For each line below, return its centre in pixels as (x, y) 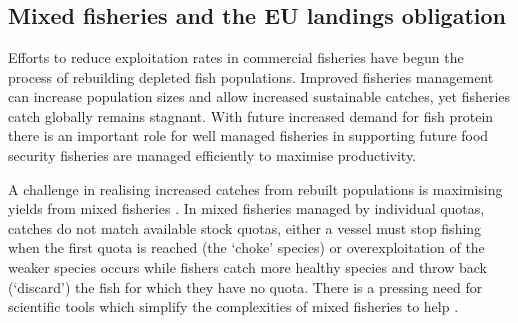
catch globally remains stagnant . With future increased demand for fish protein (251, 115)
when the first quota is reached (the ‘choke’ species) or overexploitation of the (246, 247)
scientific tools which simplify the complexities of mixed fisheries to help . (233, 306)
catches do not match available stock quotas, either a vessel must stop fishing (245, 227)
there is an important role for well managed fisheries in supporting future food (248, 135)
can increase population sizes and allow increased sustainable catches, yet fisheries (259, 96)
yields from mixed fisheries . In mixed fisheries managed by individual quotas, (246, 208)
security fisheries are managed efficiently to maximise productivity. (212, 154)
